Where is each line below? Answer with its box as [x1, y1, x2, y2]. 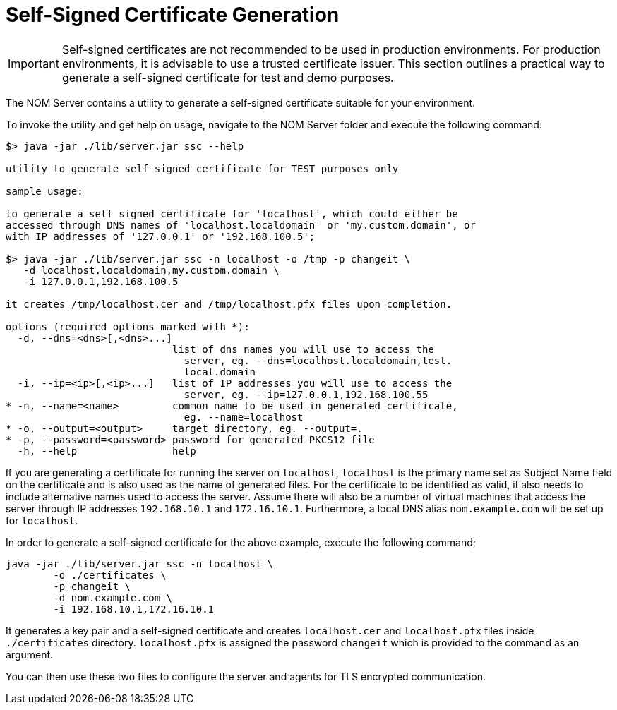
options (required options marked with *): [6, 320, 250, 332]
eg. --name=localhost [184, 411, 304, 423]
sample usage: [6, 185, 83, 197]
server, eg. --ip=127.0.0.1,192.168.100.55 [184, 388, 429, 400]
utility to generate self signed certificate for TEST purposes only [6, 162, 399, 174]
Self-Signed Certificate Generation [6, 3, 340, 27]
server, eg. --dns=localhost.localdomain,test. [184, 354, 453, 366]
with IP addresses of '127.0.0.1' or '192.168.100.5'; [6, 230, 316, 242]
